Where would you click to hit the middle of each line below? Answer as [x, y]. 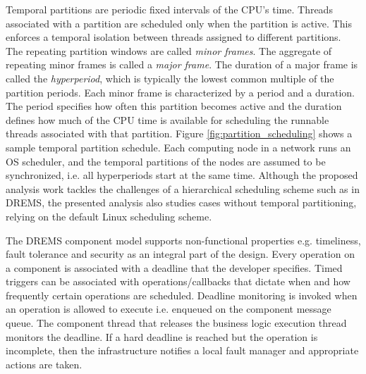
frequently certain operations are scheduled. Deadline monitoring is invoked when [182, 295]
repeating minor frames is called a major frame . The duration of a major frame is [182, 64]
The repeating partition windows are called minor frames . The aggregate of [169, 50]
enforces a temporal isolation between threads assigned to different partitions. [173, 37]
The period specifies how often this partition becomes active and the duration [174, 106]
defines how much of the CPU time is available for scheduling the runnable [167, 119]
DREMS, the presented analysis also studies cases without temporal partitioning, [181, 202]
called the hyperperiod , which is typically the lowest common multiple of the [170, 78]
